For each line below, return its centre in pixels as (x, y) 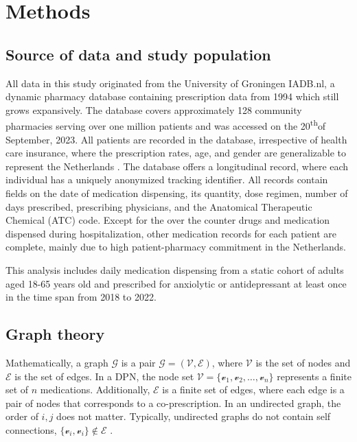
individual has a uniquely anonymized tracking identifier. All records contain (167, 179)
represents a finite (314, 376)
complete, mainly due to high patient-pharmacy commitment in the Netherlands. (176, 247)
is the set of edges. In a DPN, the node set (104, 376)
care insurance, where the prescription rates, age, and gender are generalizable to (176, 153)
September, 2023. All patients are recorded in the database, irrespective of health (176, 139)
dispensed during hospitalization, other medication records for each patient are (171, 233)
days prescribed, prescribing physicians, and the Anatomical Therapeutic (159, 206)
